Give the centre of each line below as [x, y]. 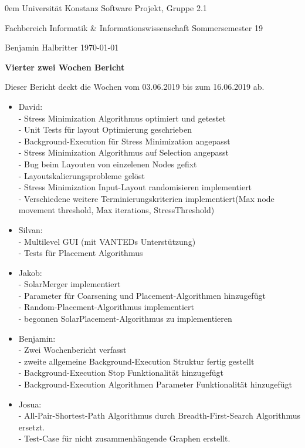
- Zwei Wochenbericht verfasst [72, 350]
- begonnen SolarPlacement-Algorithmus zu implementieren [125, 319]
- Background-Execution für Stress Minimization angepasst [124, 141]
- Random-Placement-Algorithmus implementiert [106, 307]
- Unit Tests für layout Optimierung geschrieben [105, 129]
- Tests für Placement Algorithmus [81, 253]
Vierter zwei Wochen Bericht [65, 67]
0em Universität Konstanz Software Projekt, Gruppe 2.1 [106, 8]
